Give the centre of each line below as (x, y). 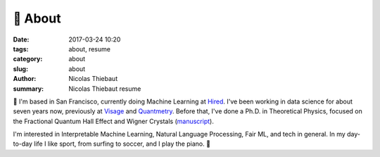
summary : (28, 89)
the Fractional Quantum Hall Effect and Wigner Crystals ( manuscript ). (113, 121)
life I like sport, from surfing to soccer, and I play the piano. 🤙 (122, 144)
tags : (21, 49)
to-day (23, 144)
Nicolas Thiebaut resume (105, 89)
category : (28, 59)
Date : (21, 39)
